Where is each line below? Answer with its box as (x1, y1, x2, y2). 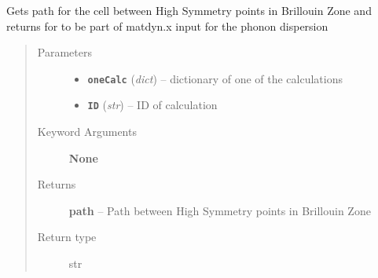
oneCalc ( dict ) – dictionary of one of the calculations (87, 70, 343, 86)
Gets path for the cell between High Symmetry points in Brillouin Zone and (6, 2, 372, 18)
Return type (37, 229, 97, 245)
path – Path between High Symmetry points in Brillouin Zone (68, 202, 371, 218)
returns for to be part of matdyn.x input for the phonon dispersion (6, 17, 328, 34)
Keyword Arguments (37, 123, 137, 140)
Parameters (37, 44, 92, 60)
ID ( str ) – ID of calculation (87, 97, 218, 113)
